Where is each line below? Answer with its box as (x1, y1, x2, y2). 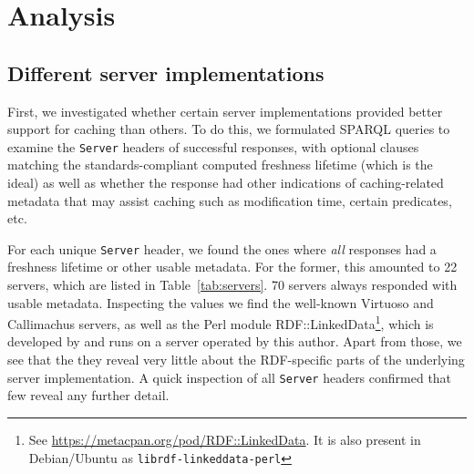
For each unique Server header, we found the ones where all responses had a (7, 239, 437, 258)
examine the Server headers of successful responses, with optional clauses (7, 137, 419, 156)
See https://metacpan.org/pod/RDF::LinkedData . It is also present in (28, 429, 421, 448)
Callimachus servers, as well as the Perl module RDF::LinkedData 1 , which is (7, 312, 434, 333)
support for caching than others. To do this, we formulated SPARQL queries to (7, 119, 450, 139)
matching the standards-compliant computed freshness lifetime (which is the (7, 155, 433, 174)
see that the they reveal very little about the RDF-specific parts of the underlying (7, 350, 465, 369)
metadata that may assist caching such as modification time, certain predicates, (7, 191, 452, 210)
